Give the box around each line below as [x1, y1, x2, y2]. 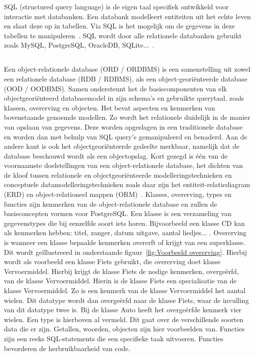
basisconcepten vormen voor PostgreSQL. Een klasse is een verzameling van [4, 208, 231, 218]
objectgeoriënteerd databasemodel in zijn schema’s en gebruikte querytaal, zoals [4, 93, 244, 103]
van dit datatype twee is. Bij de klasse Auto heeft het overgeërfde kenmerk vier [4, 304, 242, 315]
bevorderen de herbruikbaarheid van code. [4, 343, 130, 353]
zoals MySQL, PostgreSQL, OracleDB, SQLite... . [4, 40, 154, 50]
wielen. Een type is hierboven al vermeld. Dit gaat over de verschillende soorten [4, 314, 244, 324]
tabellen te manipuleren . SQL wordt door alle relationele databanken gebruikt [4, 30, 242, 40]
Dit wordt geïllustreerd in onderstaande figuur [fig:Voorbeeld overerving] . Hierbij [4, 246, 247, 257]
